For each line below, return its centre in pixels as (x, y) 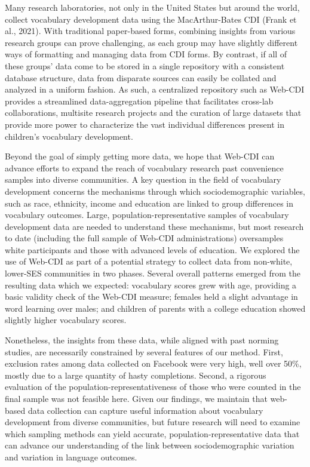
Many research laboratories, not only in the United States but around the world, (152, 7)
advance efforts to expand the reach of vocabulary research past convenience (144, 168)
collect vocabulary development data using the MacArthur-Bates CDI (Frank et (151, 19)
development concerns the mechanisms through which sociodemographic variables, (155, 191)
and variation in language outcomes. (71, 457)
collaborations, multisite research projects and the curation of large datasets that (153, 113)
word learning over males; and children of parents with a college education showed (155, 308)
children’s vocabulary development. (69, 136)
